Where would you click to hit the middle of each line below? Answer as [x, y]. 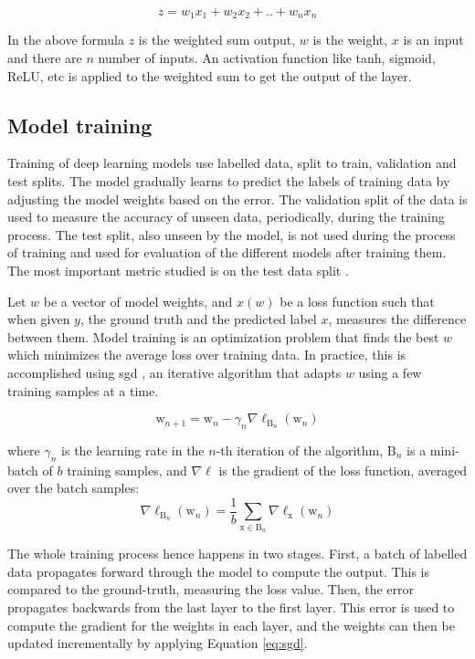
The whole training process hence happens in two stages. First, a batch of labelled [237, 554]
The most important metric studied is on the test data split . [178, 270]
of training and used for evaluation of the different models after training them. [227, 252]
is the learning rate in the [133, 450]
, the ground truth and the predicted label [198, 319]
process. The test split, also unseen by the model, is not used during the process [232, 234]
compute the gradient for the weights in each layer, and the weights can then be [231, 625]
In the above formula [66, 40]
